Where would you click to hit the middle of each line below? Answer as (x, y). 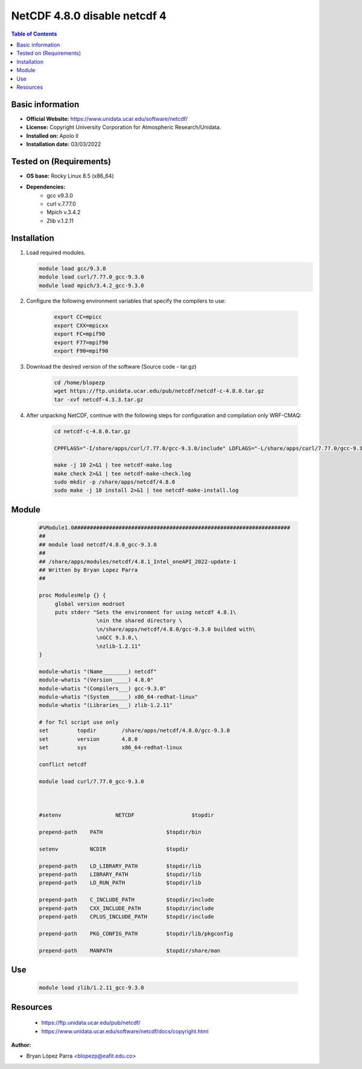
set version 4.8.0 (88, 739)
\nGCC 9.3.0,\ (117, 638)
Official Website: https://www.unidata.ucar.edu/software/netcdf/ (107, 118)
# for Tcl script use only (79, 722)
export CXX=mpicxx (81, 325)
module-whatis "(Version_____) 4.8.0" (96, 680)
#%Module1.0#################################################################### (165, 528)
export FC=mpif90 (80, 334)
